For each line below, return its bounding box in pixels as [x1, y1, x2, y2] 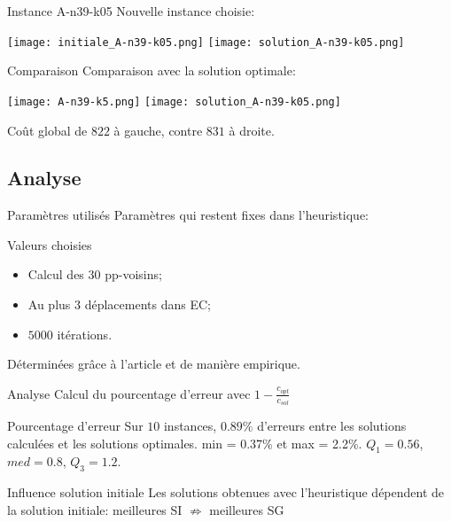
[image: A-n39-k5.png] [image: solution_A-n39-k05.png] [7, 95, 341, 108]
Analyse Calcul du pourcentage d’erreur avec [7, 384, 251, 402]
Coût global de [7, 121, 88, 139]
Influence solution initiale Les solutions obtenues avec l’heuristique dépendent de [7, 483, 445, 502]
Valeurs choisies [7, 235, 92, 253]
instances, [163, 417, 217, 435]
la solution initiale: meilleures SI [7, 500, 183, 518]
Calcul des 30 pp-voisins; [27, 265, 162, 284]
